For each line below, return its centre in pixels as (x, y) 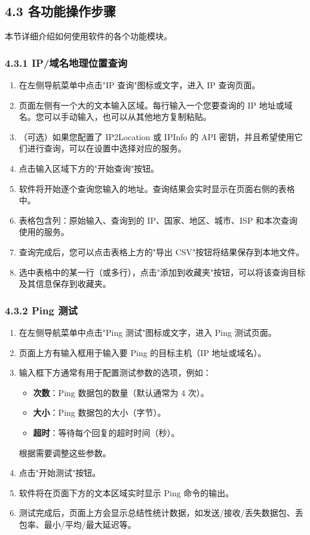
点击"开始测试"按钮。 (60, 473)
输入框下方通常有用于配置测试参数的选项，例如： (115, 372)
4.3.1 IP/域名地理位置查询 (66, 62)
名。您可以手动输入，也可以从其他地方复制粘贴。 (115, 117)
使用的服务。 (44, 232)
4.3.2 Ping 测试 (41, 310)
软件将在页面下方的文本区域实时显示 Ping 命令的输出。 (126, 492)
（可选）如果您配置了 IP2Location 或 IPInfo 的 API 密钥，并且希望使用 (156, 136)
